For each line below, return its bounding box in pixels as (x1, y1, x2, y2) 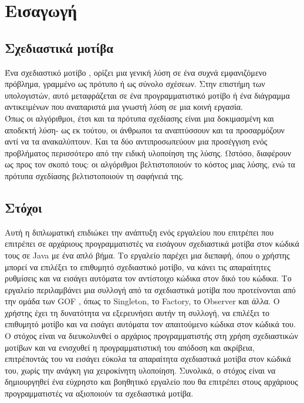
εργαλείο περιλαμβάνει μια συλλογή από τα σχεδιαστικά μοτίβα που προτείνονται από (5, 283, 296, 295)
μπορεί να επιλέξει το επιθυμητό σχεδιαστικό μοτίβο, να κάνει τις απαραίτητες (5, 260, 271, 273)
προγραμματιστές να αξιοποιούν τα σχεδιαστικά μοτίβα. (5, 387, 194, 399)
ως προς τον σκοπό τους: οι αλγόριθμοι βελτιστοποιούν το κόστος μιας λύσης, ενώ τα (5, 158, 295, 170)
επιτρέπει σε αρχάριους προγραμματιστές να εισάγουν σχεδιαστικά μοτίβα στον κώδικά (5, 237, 299, 250)
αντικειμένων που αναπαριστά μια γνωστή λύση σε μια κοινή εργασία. (5, 100, 243, 113)
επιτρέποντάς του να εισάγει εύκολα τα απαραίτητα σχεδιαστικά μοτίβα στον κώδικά (5, 352, 291, 365)
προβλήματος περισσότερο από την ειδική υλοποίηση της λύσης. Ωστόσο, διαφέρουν (5, 146, 292, 159)
